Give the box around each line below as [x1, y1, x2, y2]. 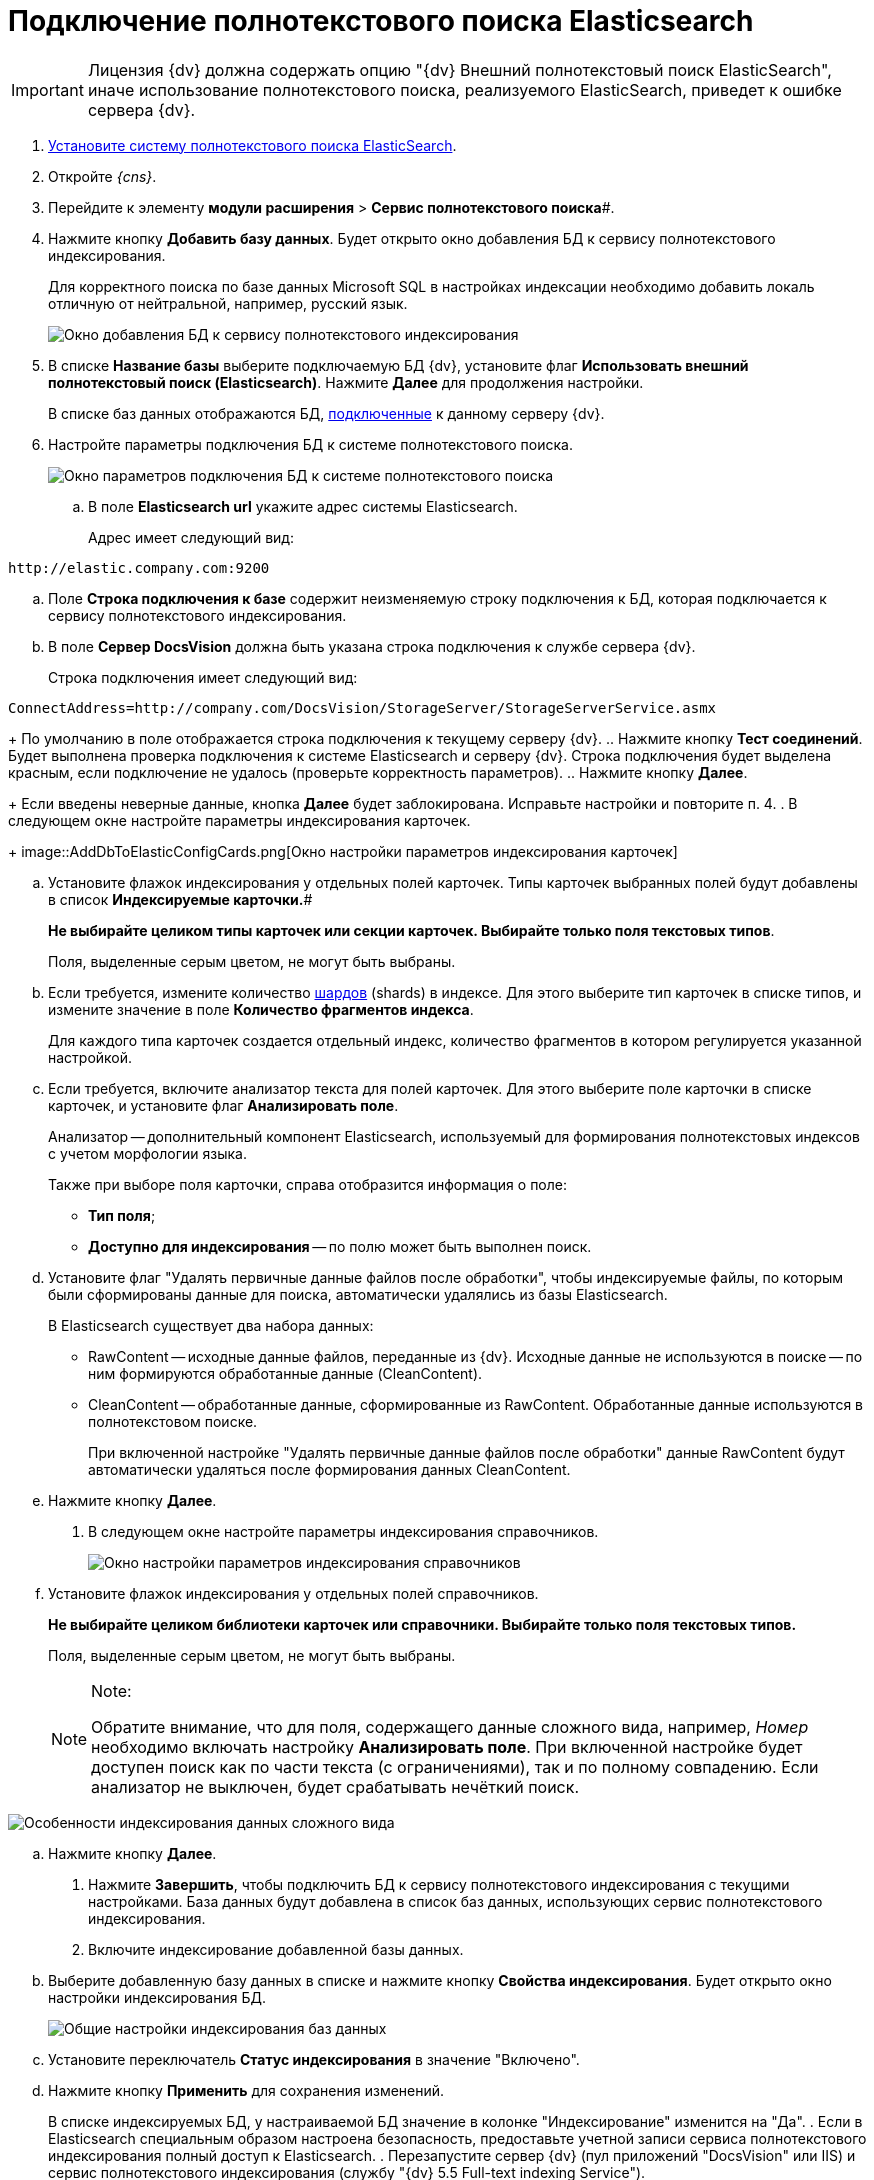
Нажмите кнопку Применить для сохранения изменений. [48, 2081, 445, 2099]
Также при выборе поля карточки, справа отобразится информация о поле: [48, 1175, 567, 1193]
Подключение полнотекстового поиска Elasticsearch [8, 4, 754, 38]
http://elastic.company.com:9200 [8, 559, 270, 576]
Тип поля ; [88, 1206, 156, 1224]
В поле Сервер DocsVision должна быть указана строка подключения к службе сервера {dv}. [48, 637, 696, 655]
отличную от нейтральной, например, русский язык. [48, 294, 408, 312]
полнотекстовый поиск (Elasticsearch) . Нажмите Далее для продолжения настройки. [48, 373, 644, 391]
